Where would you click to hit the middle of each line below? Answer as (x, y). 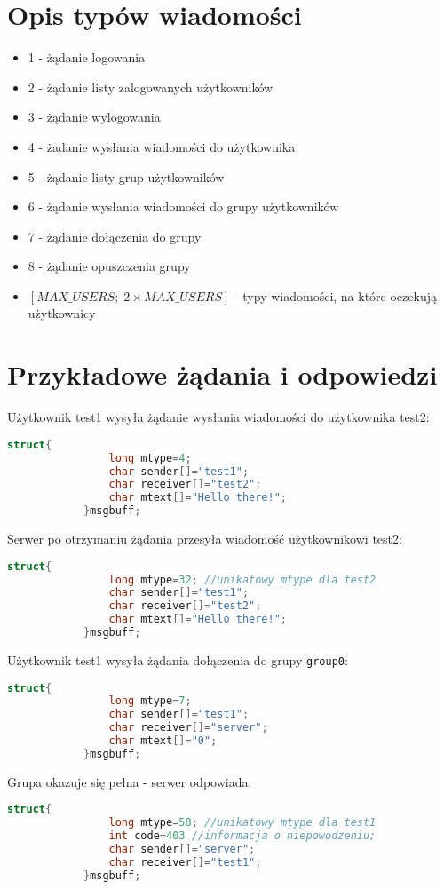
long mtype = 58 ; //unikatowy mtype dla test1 (242, 823)
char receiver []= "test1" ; (185, 862)
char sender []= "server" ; (182, 849)
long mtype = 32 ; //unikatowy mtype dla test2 (242, 579)
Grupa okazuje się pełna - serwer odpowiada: (130, 781)
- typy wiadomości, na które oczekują (335, 295)
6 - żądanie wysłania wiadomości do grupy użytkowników (183, 206)
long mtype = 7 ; (150, 701)
